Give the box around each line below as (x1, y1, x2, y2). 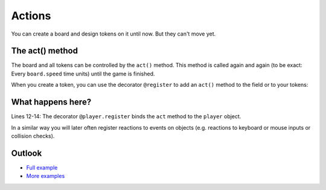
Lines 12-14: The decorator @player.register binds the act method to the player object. (11, 113, 241, 120)
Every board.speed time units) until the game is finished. (11, 70, 155, 77)
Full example (26, 163, 58, 171)
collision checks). (11, 132, 55, 139)
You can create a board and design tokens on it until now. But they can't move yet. (11, 30, 216, 37)
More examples (26, 173, 65, 180)
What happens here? (11, 97, 92, 107)
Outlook (11, 148, 42, 158)
